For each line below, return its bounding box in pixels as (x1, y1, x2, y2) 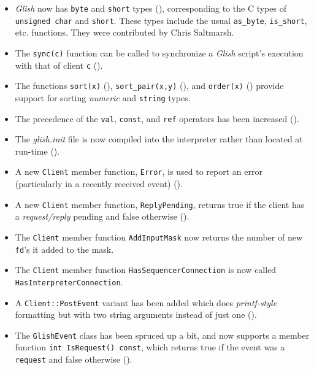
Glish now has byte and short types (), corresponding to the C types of (15, 2, 286, 14)
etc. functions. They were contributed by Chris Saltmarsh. (15, 26, 234, 39)
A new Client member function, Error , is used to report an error (15, 165, 262, 178)
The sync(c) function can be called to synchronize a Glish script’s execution (15, 46, 304, 59)
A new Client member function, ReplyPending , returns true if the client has (15, 198, 305, 210)
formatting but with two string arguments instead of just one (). (15, 308, 257, 321)
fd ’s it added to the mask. (15, 242, 114, 255)
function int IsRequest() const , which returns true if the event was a (15, 341, 285, 353)
